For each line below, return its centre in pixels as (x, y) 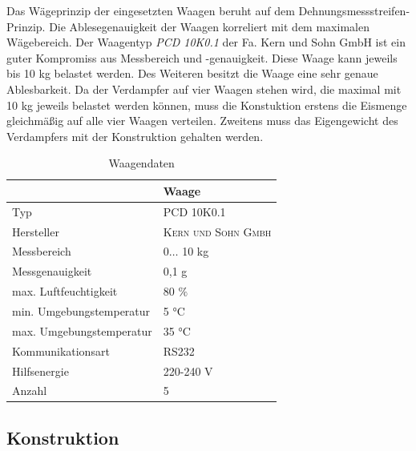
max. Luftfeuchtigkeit (65, 291)
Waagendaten (141, 163)
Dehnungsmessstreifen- (354, 10)
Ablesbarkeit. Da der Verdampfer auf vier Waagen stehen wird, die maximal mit (204, 89)
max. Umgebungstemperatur (82, 330)
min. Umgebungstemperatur (81, 311)
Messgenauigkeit (52, 271)
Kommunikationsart (61, 350)
